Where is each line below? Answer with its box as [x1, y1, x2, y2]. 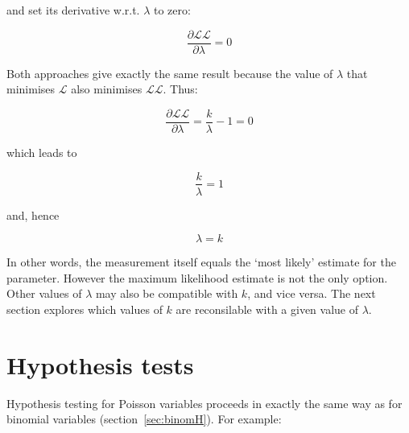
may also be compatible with [95, 285, 238, 302]
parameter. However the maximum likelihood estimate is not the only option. [6, 269, 388, 286]
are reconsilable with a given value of [176, 300, 359, 317]
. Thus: [163, 80, 198, 97]
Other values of [6, 285, 82, 302]
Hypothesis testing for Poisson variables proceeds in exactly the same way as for [6, 394, 403, 411]
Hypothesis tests [6, 348, 194, 381]
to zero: [154, 2, 191, 18]
